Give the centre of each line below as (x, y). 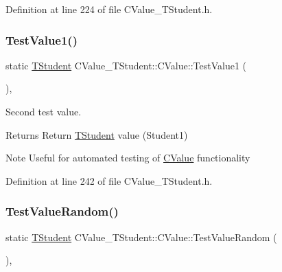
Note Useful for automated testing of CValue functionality (128, 158)
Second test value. (44, 111)
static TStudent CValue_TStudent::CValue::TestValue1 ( (126, 65)
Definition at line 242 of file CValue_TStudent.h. (109, 180)
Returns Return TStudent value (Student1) (97, 134)
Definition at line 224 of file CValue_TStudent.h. (109, 9)
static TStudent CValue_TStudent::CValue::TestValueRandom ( (141, 237)
